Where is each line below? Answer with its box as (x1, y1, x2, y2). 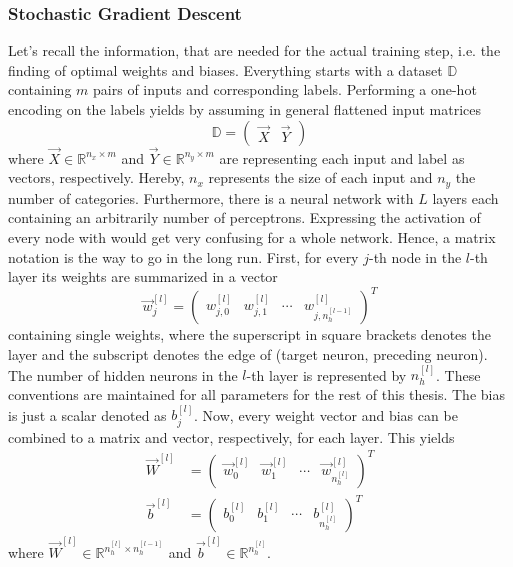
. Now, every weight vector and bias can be (194, 404, 458, 425)
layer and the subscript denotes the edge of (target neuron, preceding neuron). (8, 343, 488, 364)
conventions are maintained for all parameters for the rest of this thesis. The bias (8, 383, 505, 404)
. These (436, 364, 481, 385)
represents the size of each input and (208, 167, 433, 188)
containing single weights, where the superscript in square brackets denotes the (8, 324, 491, 345)
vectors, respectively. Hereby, (8, 167, 185, 188)
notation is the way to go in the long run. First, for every (8, 246, 359, 267)
